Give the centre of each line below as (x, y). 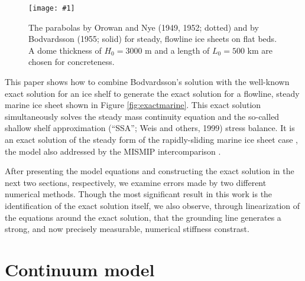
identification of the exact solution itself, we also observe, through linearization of (152, 205)
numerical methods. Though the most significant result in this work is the (139, 194)
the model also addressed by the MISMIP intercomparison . (113, 151)
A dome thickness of (65, 50)
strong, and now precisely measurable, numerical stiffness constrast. (127, 229)
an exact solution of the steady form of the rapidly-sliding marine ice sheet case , (151, 139)
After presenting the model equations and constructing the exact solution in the (150, 171)
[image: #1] (52, 8)
